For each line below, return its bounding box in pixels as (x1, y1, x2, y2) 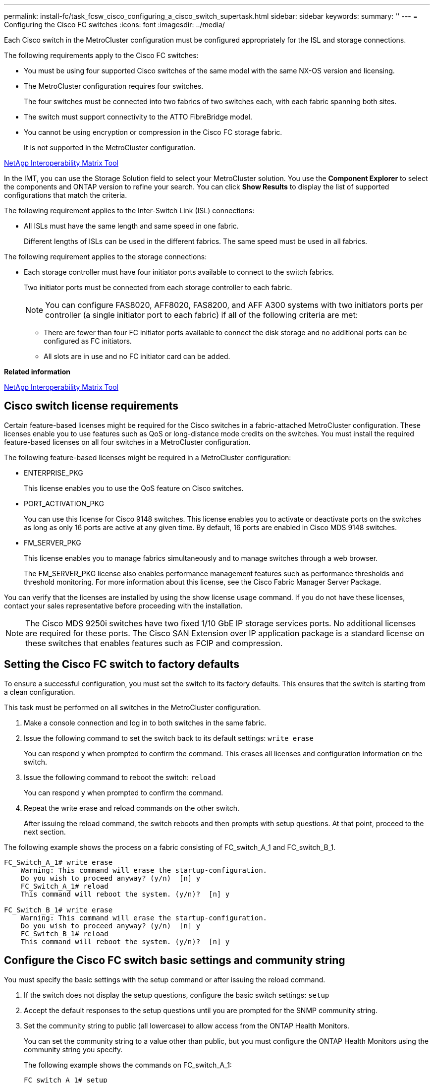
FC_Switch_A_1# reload (20, 882, 108, 890)
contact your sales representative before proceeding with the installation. (4, 601, 243, 610)
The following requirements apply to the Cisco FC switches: (4, 51, 199, 60)
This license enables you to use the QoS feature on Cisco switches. (24, 483, 244, 492)
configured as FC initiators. (44, 337, 132, 345)
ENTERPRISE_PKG (24, 468, 83, 477)
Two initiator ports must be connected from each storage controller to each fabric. (24, 283, 292, 292)
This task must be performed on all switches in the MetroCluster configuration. (4, 703, 261, 712)
